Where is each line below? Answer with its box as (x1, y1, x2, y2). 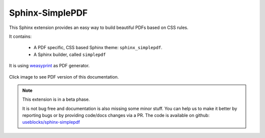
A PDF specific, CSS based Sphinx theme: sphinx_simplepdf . (33, 45, 163, 51)
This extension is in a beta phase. (22, 96, 90, 103)
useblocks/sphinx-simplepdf (22, 119, 80, 125)
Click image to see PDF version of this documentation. (9, 74, 119, 80)
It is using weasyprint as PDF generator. (9, 63, 90, 69)
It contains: (9, 33, 32, 39)
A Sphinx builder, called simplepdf (33, 52, 106, 57)
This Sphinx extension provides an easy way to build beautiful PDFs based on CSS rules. (9, 25, 188, 30)
